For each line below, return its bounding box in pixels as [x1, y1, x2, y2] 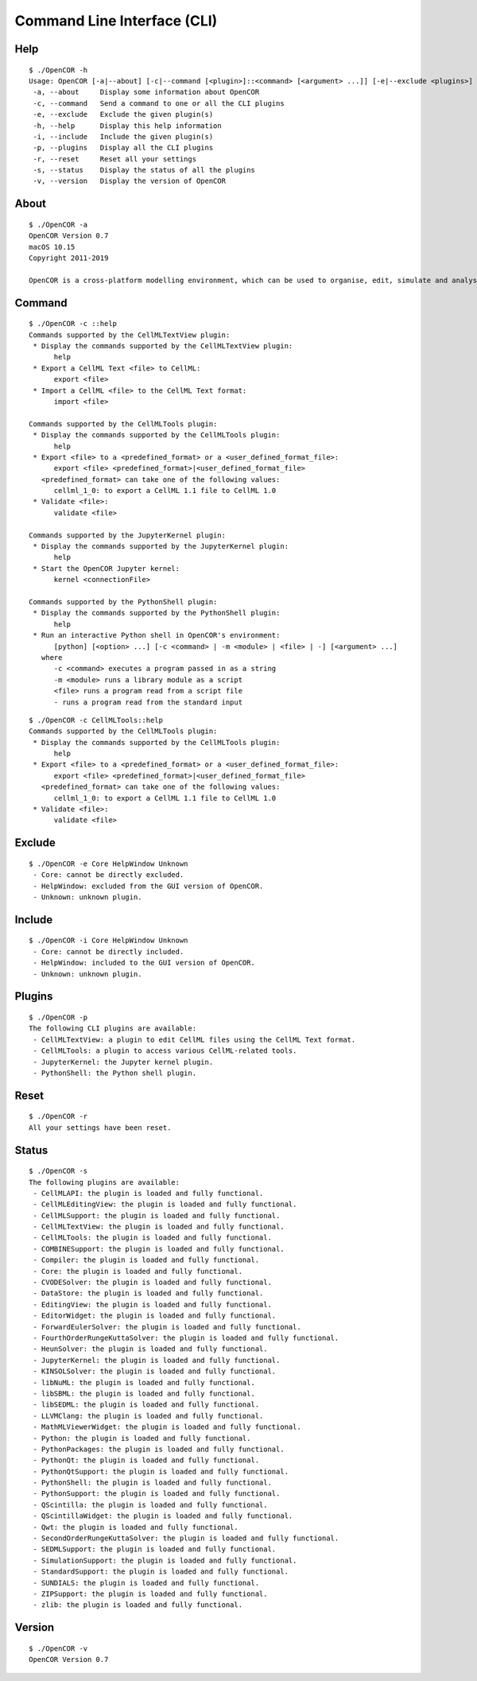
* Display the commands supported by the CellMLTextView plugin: [33, 342, 293, 351]
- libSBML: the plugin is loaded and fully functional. [33, 1388, 256, 1398]
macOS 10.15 [29, 243, 76, 251]
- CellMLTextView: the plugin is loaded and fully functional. [33, 1222, 285, 1232]
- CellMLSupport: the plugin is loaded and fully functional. [33, 1211, 281, 1220]
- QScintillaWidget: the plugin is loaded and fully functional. [33, 1512, 293, 1520]
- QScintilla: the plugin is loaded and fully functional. [33, 1500, 268, 1509]
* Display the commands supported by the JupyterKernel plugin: [33, 542, 289, 551]
